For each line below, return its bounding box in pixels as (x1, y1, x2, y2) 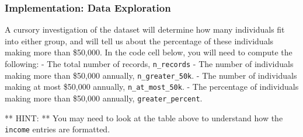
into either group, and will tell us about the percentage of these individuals (5, 34, 274, 47)
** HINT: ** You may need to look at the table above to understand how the (5, 111, 283, 124)
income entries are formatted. (5, 123, 110, 135)
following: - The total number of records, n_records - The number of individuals (5, 58, 294, 69)
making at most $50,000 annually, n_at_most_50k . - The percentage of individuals (5, 80, 299, 93)
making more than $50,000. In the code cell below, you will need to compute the (5, 46, 292, 58)
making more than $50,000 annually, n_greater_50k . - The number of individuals (5, 69, 297, 81)
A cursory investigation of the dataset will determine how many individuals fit (5, 23, 285, 36)
